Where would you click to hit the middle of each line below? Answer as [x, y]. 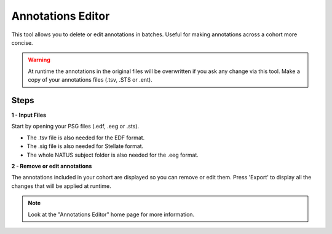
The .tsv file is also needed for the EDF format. [86, 138]
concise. [22, 42]
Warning [39, 60]
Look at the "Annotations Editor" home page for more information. [111, 214]
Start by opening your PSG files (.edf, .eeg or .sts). [75, 127]
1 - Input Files [29, 115]
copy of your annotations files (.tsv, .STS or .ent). [90, 80]
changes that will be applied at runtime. [61, 186]
